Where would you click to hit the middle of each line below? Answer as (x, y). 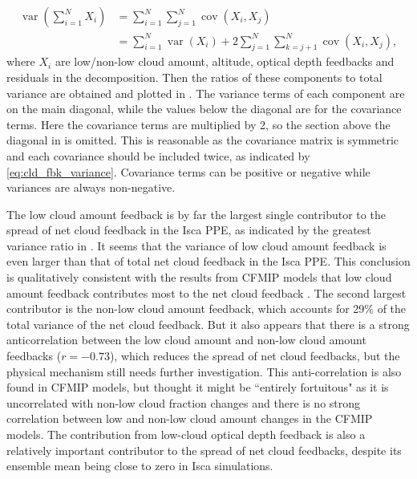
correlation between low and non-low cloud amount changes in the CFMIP (190, 418)
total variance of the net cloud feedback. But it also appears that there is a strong (208, 324)
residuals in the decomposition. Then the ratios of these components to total (194, 77)
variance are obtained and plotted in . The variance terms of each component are (206, 93)
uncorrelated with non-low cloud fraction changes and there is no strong (184, 402)
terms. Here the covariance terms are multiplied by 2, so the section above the (198, 124)
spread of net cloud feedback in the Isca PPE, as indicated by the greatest (189, 230)
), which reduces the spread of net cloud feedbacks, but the (255, 356)
